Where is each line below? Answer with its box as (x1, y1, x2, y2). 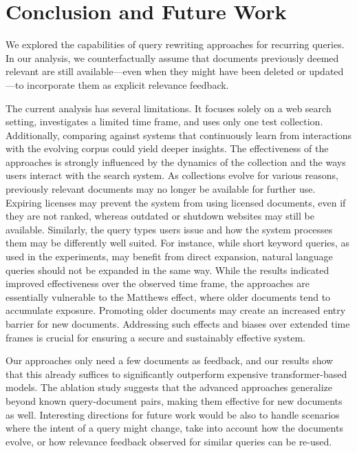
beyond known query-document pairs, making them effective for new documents (6, 393, 343, 408)
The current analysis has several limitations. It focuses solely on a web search (6, 101, 332, 115)
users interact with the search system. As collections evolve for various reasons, (6, 168, 338, 182)
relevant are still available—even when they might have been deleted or (6, 64, 306, 78)
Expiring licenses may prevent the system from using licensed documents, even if (6, 195, 346, 209)
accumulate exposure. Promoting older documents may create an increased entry (6, 303, 346, 317)
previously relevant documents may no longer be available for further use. (6, 182, 316, 196)
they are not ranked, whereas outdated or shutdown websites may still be (6, 209, 314, 223)
